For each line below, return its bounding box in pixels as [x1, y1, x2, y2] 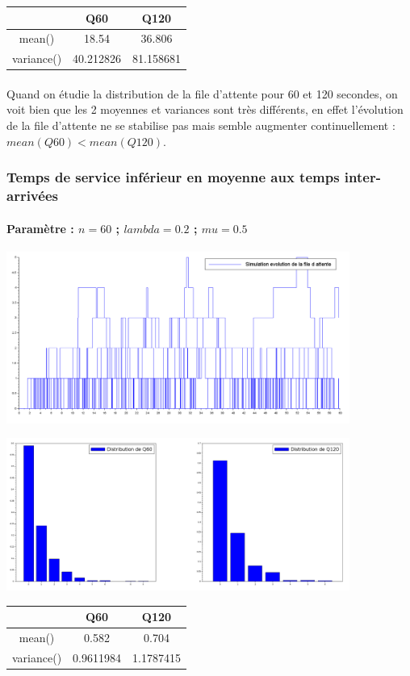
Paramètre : [6, 219, 74, 236]
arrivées [6, 186, 58, 206]
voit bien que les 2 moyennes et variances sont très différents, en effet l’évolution [6, 101, 404, 118]
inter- [344, 167, 381, 187]
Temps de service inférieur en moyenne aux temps [6, 167, 340, 187]
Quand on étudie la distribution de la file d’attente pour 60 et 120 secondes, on [6, 85, 398, 102]
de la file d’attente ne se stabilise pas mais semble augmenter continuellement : [6, 117, 395, 134]
